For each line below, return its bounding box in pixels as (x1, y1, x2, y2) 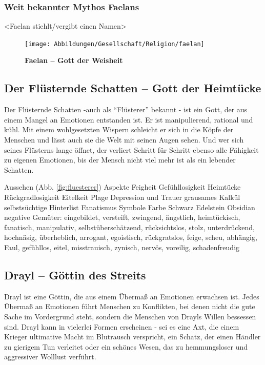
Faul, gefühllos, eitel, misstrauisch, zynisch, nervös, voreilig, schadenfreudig (4, 241, 240, 252)
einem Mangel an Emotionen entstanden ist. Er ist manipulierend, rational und (4, 114, 253, 125)
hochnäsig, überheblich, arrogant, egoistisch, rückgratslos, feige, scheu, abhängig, (4, 232, 257, 242)
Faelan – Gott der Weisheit (25, 55, 123, 66)
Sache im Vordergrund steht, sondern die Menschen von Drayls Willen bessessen (4, 311, 256, 321)
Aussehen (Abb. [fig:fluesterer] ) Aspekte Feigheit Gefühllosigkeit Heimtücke (4, 181, 241, 192)
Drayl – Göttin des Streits (4, 267, 146, 282)
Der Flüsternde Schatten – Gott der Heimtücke (4, 80, 261, 96)
